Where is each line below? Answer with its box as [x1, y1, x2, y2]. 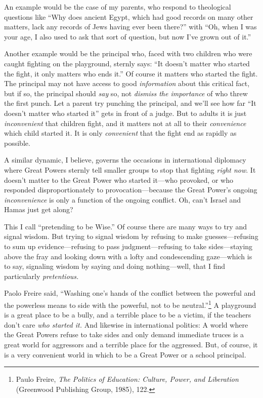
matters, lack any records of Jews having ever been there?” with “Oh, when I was [4, 21, 257, 32]
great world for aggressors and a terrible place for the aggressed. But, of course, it [4, 339, 258, 350]
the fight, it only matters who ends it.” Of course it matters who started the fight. [4, 68, 258, 78]
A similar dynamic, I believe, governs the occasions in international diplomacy [4, 154, 246, 165]
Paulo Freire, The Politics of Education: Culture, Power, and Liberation [16, 374, 239, 384]
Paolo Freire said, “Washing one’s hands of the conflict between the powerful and [4, 288, 256, 298]
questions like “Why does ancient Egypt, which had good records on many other [4, 11, 253, 22]
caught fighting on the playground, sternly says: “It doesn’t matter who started [4, 58, 250, 68]
